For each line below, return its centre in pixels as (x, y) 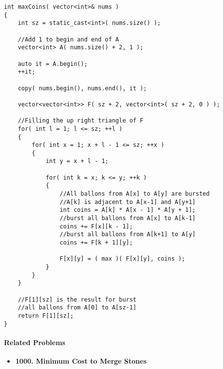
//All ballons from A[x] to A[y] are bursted (135, 194)
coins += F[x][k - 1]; (96, 226)
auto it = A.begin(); (53, 64)
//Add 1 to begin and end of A (68, 39)
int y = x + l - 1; (77, 161)
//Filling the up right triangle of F (81, 121)
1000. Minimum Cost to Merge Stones (81, 361)
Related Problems (35, 342)
